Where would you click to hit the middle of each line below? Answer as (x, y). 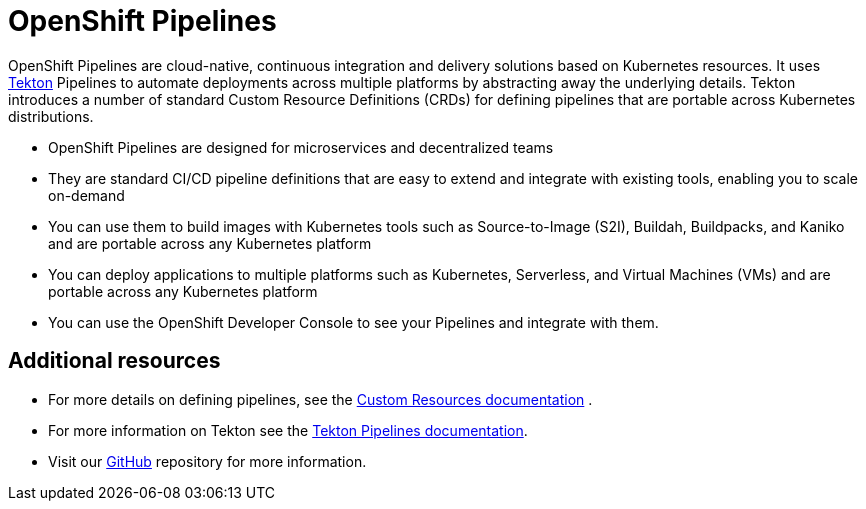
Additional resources (114, 361)
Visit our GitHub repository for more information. (207, 461)
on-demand (86, 195)
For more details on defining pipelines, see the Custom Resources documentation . (320, 399)
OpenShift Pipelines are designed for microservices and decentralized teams (301, 147)
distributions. (51, 116)
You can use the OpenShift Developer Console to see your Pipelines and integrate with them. (353, 322)
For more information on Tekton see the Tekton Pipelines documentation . (288, 430)
